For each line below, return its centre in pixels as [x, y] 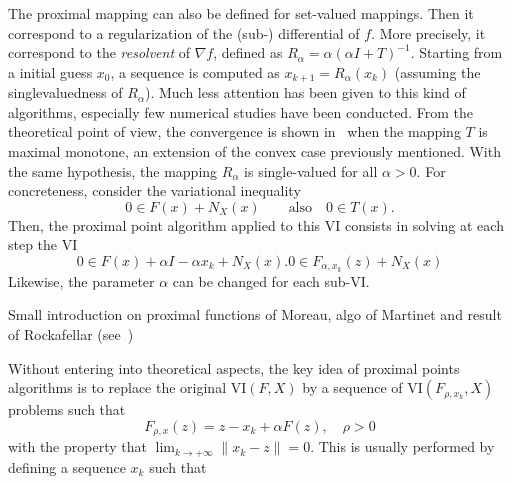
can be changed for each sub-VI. [271, 280]
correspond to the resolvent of [99, 52]
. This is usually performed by [402, 446]
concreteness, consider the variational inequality [154, 190]
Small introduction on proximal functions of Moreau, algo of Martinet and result [255, 314]
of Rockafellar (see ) [71, 334]
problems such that [67, 409]
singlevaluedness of [65, 92]
